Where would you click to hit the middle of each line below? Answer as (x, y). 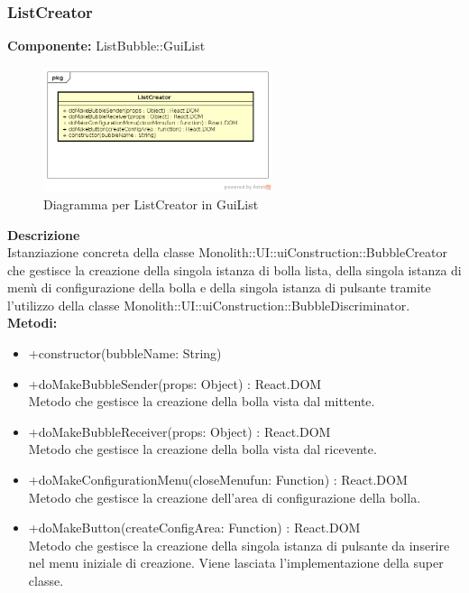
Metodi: (32, 323)
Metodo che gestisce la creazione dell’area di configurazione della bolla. (225, 497)
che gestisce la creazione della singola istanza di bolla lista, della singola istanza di (234, 269)
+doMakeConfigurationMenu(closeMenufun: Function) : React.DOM (218, 480)
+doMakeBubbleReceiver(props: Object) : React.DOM (179, 431)
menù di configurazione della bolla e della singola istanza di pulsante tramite (219, 287)
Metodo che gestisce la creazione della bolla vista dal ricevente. (202, 449)
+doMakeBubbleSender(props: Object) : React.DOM (175, 383)
